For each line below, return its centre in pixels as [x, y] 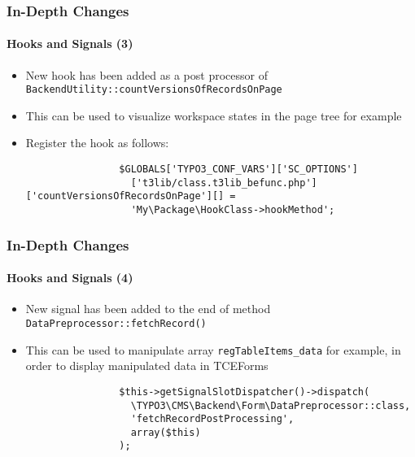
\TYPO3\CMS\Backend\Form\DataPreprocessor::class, [271, 405]
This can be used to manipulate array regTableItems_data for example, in [213, 349]
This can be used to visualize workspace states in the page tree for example [214, 115]
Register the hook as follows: [97, 143]
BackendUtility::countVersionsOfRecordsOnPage [154, 90]
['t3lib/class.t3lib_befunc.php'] [224, 183]
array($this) [166, 432]
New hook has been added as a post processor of [146, 74]
